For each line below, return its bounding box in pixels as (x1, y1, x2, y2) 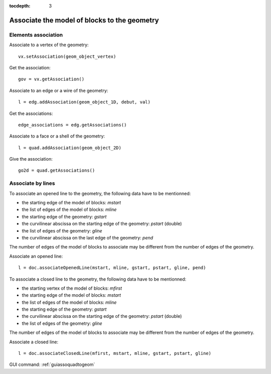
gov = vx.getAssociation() (18, 76, 85, 82)
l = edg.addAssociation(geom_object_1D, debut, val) (18, 99, 151, 105)
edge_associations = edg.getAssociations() (18, 122, 127, 128)
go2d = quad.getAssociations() (18, 168, 95, 173)
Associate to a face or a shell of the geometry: (9, 133, 105, 139)
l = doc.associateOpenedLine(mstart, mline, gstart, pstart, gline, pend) (18, 265, 206, 271)
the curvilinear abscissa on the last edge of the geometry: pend (22, 234, 153, 240)
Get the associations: (9, 110, 53, 116)
